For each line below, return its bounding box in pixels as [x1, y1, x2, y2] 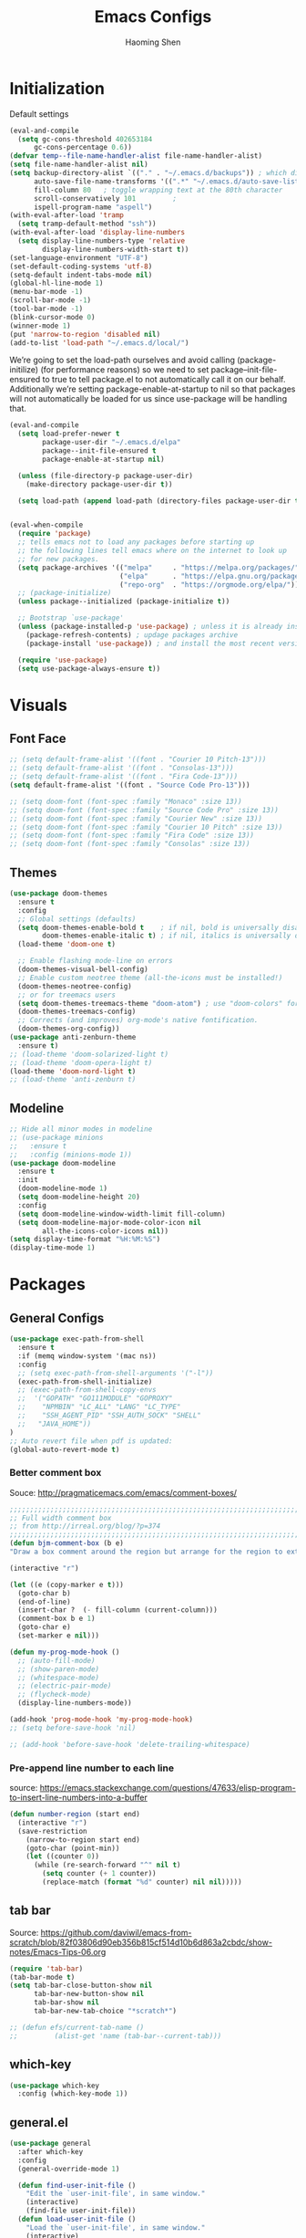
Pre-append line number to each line [9, 1762, 175, 1774]
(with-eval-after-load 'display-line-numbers [9, 228, 185, 237]
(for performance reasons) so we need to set [40, 364, 209, 375]
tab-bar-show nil [33, 1998, 100, 2007]
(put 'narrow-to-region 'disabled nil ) [9, 329, 161, 339]
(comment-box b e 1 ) [17, 1614, 96, 1624]
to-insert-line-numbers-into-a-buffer [9, 1792, 148, 1804]
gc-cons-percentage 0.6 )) [33, 143, 132, 152]
